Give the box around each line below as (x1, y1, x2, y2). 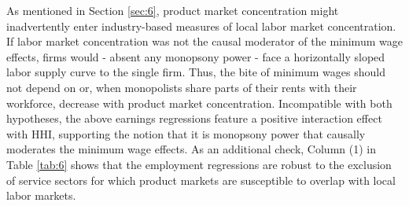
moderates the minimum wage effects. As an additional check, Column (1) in (6, 141, 376, 157)
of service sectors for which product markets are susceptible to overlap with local (6, 171, 396, 188)
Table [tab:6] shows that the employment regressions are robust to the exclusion (6, 156, 392, 172)
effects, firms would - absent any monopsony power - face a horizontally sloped (6, 48, 385, 64)
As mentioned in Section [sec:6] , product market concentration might (6, 2, 339, 18)
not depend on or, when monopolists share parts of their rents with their (6, 79, 357, 95)
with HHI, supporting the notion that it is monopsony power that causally (6, 125, 366, 142)
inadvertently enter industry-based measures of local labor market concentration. (6, 17, 396, 34)
